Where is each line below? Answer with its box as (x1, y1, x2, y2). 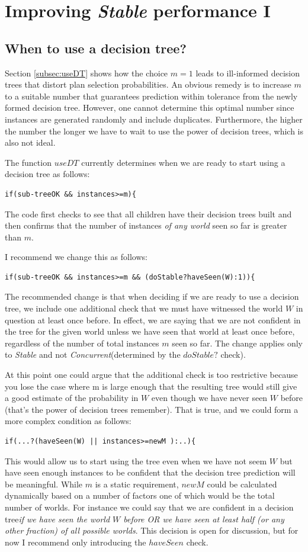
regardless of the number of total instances (5, 336, 159, 349)
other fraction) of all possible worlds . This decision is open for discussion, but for (5, 524, 299, 537)
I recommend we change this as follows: (5, 251, 147, 263)
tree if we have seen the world (5, 512, 110, 525)
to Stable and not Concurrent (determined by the (5, 348, 181, 361)
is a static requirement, (95, 477, 179, 490)
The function (5, 156, 52, 168)
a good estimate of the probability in (5, 391, 139, 404)
